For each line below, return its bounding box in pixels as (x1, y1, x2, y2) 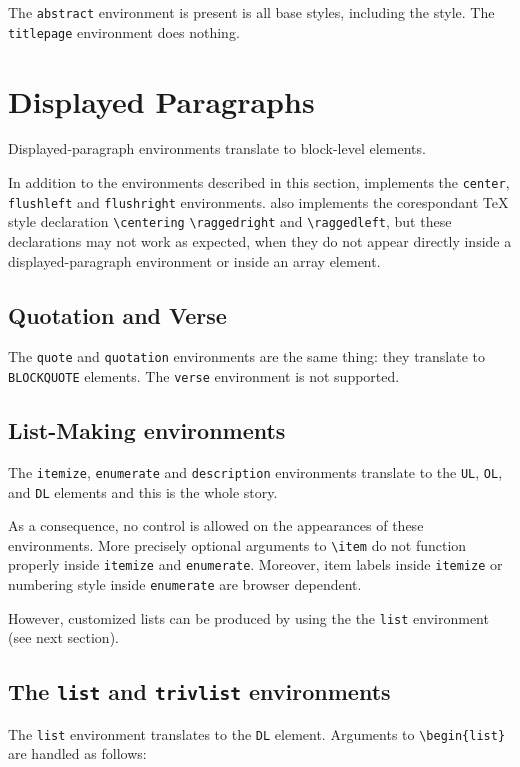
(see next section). (8, 627, 119, 648)
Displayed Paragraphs (8, 80, 315, 121)
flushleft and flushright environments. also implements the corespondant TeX (8, 191, 509, 212)
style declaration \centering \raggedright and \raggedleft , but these (8, 211, 452, 232)
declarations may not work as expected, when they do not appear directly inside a (8, 231, 512, 251)
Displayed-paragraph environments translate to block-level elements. (8, 138, 426, 159)
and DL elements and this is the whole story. (8, 481, 278, 502)
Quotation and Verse (8, 299, 227, 330)
